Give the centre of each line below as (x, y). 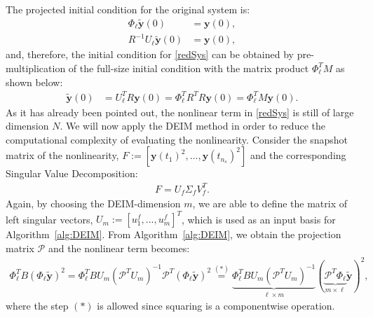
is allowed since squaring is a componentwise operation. (216, 306)
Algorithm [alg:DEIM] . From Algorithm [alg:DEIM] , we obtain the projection (174, 234)
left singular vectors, (49, 219)
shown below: (34, 82)
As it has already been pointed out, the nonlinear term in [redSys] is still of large (180, 112)
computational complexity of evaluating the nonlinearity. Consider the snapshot (177, 139)
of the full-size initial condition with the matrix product (189, 68)
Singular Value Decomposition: (72, 173)
